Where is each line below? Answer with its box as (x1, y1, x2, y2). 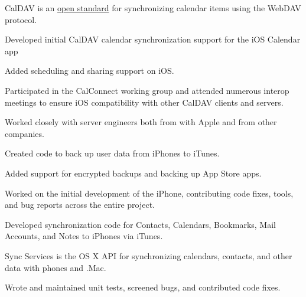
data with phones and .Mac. (5, 261, 106, 273)
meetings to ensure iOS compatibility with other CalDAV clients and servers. (5, 96, 284, 108)
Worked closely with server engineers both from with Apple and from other (5, 116, 277, 128)
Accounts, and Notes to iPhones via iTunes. (5, 230, 163, 242)
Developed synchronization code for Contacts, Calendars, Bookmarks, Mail (5, 218, 276, 230)
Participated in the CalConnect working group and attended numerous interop (5, 84, 289, 96)
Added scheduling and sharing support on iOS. (5, 64, 174, 77)
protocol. (5, 13, 37, 25)
